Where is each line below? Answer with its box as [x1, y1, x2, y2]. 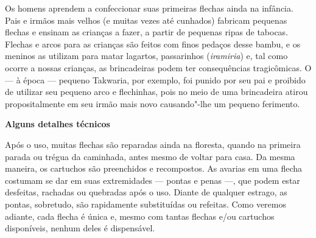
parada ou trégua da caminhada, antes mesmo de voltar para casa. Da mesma [5, 150, 295, 163]
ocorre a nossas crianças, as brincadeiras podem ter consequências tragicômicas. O [5, 61, 312, 74]
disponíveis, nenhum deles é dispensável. [5, 222, 155, 234]
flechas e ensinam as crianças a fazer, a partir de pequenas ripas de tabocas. [5, 26, 289, 38]
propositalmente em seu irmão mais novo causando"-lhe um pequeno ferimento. [5, 97, 300, 110]
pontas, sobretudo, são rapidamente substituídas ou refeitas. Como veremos [5, 197, 286, 210]
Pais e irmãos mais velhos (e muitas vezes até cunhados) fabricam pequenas [5, 13, 287, 26]
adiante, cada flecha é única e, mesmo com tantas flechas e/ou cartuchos [5, 209, 275, 222]
